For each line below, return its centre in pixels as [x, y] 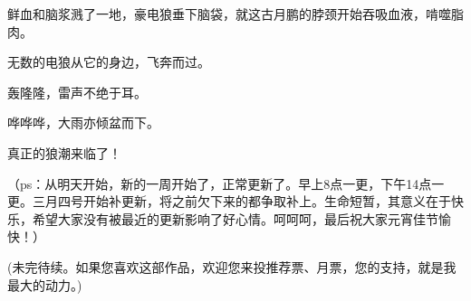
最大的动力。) [45, 284]
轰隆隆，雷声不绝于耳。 [77, 92]
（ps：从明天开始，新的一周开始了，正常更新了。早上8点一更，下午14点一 [226, 183]
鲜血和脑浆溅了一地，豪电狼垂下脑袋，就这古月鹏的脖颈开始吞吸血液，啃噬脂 [235, 14]
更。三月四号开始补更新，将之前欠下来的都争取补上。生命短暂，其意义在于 [229, 201]
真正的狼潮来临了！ [64, 152]
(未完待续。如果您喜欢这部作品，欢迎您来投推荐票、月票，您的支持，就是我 [232, 266]
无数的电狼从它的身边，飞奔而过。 [109, 62]
